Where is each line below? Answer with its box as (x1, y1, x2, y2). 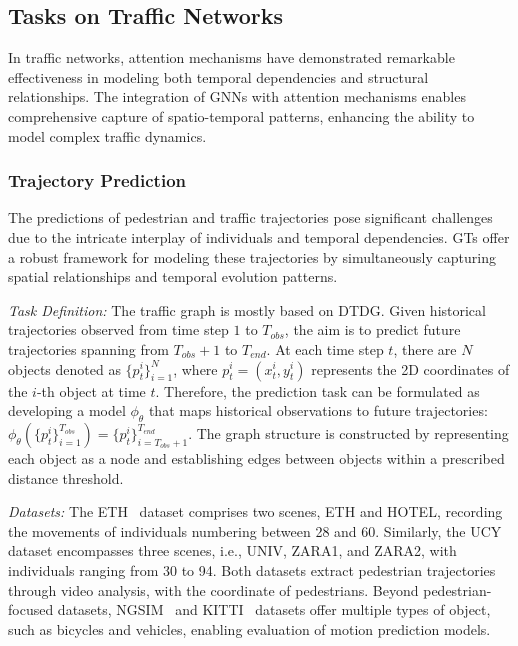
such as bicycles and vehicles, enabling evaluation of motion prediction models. (8, 618, 491, 639)
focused (8, 599, 54, 620)
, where (173, 358, 218, 379)
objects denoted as (8, 358, 121, 379)
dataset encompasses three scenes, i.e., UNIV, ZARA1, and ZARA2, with (8, 540, 457, 561)
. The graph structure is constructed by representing (188, 422, 509, 443)
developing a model (8, 400, 126, 421)
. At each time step (266, 338, 384, 359)
